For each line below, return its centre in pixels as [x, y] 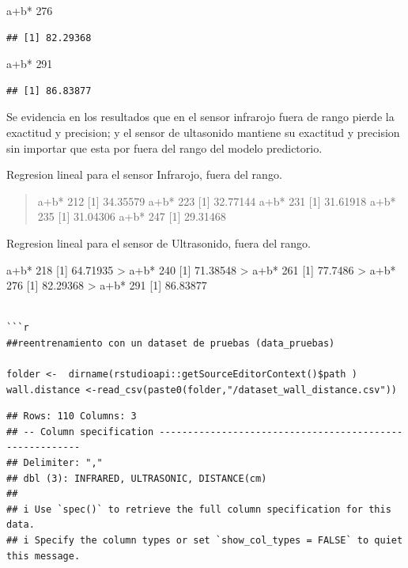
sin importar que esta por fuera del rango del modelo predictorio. [164, 148]
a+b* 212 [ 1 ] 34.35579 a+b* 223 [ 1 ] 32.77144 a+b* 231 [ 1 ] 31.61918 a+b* [217, 201]
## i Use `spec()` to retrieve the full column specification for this [199, 509]
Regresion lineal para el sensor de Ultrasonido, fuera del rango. [159, 242]
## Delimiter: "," [55, 463]
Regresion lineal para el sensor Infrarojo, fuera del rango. [144, 174]
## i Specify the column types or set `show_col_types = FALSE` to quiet [205, 541]
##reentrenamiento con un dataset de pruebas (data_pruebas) [171, 343]
